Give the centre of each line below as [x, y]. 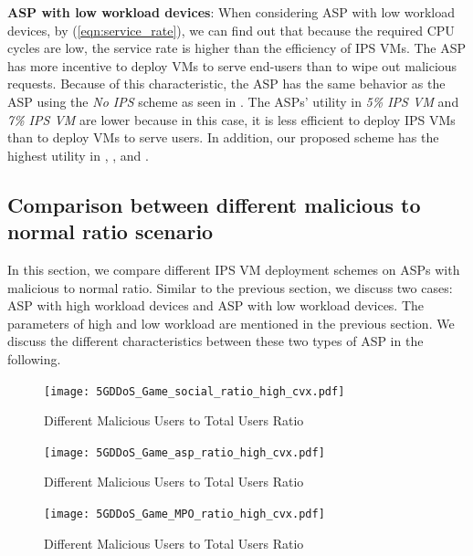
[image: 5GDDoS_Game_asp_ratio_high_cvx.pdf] [184, 452]
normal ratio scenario [110, 231]
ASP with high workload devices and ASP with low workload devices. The [216, 305]
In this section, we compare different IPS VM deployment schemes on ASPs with [234, 269]
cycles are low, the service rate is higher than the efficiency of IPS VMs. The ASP [237, 48]
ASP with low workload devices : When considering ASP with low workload [231, 12]
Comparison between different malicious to [214, 204]
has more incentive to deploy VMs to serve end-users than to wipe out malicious [232, 65]
